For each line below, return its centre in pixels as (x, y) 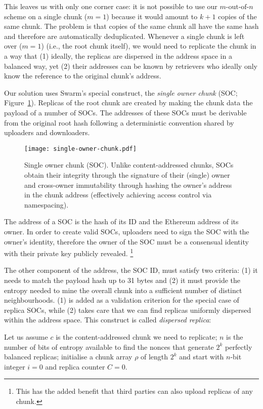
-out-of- (237, 7)
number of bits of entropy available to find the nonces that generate (109, 346)
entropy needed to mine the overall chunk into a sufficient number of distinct (123, 290)
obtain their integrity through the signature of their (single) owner (127, 174)
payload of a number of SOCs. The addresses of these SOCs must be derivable (125, 112)
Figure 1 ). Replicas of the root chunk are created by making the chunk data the (128, 103)
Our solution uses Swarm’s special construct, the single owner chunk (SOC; (121, 92)
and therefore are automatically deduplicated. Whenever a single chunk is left (124, 36)
